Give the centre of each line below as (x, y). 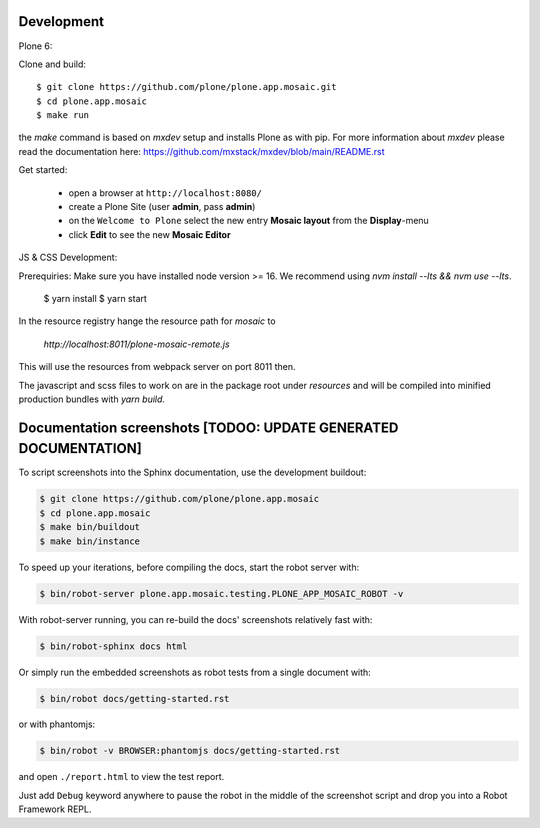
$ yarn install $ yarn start (95, 298)
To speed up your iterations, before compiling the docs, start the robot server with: (189, 567)
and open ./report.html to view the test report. (121, 777)
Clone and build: (52, 64)
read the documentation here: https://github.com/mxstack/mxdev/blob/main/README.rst (201, 151)
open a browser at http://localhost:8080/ (165, 192)
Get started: (43, 170)
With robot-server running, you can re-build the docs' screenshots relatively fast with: (195, 619)
